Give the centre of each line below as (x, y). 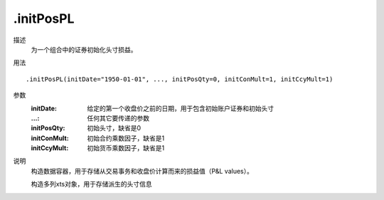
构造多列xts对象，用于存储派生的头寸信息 (91, 184)
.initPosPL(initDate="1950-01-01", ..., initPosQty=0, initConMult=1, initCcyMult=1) (180, 79)
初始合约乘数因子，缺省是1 (126, 138)
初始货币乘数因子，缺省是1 (126, 148)
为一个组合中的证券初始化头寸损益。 (84, 49)
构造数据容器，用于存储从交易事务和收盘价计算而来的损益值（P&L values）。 (142, 171)
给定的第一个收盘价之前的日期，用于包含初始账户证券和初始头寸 (180, 108)
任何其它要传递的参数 (118, 118)
